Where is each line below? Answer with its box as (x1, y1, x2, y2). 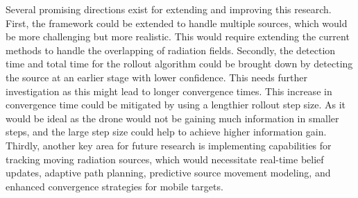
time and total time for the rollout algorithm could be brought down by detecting (6, 56, 353, 71)
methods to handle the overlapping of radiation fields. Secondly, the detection (6, 42, 336, 57)
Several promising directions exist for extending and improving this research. (6, 2, 332, 16)
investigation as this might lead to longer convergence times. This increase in (6, 83, 332, 98)
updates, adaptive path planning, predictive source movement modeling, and (6, 165, 331, 180)
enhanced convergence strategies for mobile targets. (6, 179, 223, 193)
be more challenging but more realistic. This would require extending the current (6, 29, 350, 44)
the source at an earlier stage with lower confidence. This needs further (6, 69, 307, 84)
